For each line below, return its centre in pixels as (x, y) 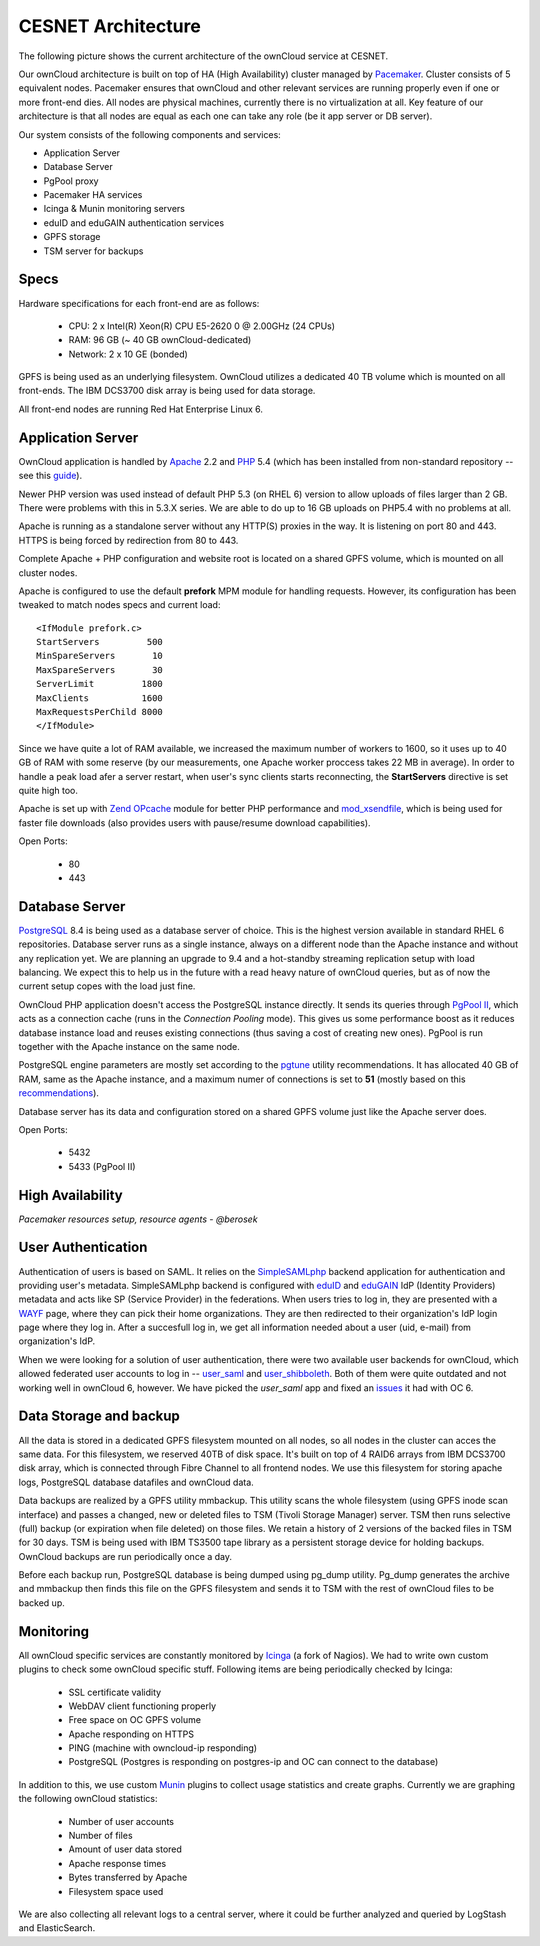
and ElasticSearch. (57, 1928)
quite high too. (48, 790)
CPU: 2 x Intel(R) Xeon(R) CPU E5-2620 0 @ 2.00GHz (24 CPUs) (201, 326)
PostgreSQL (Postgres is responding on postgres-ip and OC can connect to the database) (253, 1762)
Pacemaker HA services (93, 195)
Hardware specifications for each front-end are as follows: (139, 303)
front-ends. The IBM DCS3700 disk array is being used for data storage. (167, 391)
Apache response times (117, 1863)
